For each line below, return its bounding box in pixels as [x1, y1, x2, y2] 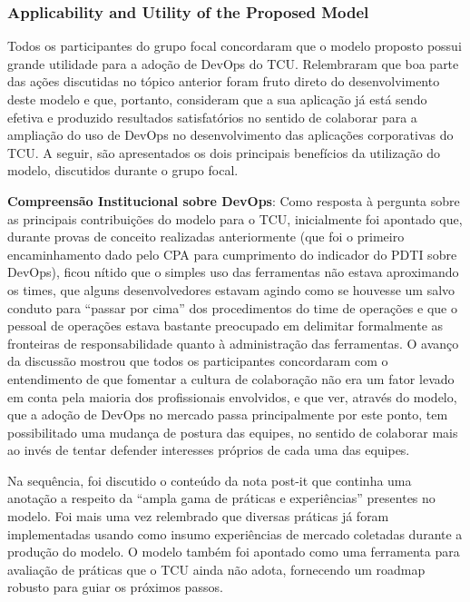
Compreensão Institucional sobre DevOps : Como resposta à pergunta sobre [7, 191, 460, 210]
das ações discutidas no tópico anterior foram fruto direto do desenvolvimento [7, 72, 440, 91]
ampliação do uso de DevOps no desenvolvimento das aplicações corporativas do [7, 125, 454, 144]
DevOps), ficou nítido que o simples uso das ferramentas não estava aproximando [7, 262, 459, 281]
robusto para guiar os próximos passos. [7, 577, 223, 597]
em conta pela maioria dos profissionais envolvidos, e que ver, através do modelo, [7, 387, 457, 406]
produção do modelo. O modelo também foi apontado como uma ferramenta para [7, 542, 460, 561]
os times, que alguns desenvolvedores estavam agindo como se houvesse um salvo [7, 280, 455, 299]
